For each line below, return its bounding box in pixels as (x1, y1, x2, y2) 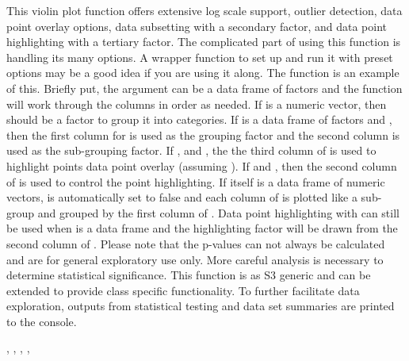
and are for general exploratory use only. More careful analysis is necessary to (6, 251, 384, 267)
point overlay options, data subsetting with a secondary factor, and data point (6, 17, 387, 34)
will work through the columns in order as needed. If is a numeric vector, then (6, 95, 387, 112)
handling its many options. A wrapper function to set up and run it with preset (6, 48, 393, 65)
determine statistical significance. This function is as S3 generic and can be (6, 267, 371, 283)
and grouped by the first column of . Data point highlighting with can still (37, 204, 399, 221)
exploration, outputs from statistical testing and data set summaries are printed (6, 298, 395, 314)
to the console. (6, 313, 77, 329)
